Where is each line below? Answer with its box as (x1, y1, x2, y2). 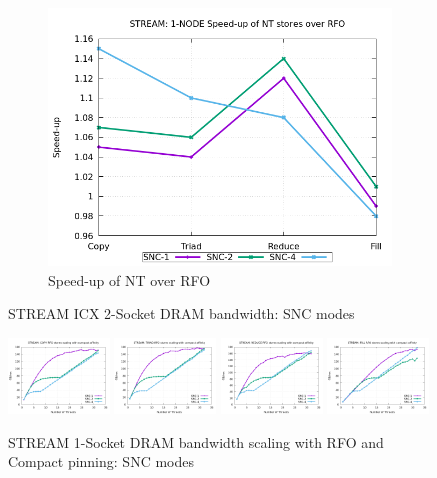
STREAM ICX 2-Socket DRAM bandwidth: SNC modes (8, 303, 355, 324)
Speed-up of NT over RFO (48, 269, 211, 290)
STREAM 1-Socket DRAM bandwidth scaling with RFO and (8, 431, 384, 452)
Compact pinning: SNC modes (8, 451, 194, 472)
